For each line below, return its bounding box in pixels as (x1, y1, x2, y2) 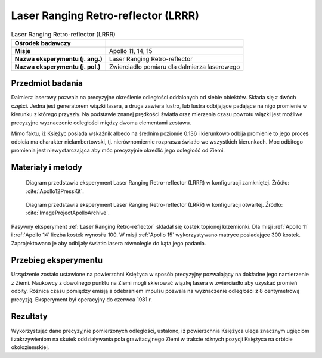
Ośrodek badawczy (14, 39, 71, 47)
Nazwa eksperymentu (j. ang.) (14, 54, 103, 63)
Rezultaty (11, 312, 48, 322)
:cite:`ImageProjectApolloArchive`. (26, 209, 110, 217)
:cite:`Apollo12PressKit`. (26, 188, 85, 195)
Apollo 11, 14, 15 (109, 46, 153, 55)
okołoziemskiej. (11, 344, 49, 351)
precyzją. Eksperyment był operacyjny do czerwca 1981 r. (11, 295, 152, 303)
